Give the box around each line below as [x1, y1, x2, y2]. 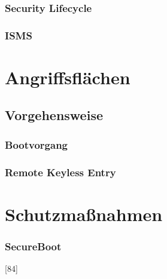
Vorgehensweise [5, 106, 103, 124]
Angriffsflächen [5, 65, 130, 89]
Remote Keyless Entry [5, 164, 116, 179]
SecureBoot [5, 238, 62, 253]
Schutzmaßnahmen [5, 201, 163, 226]
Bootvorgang [5, 137, 68, 152]
